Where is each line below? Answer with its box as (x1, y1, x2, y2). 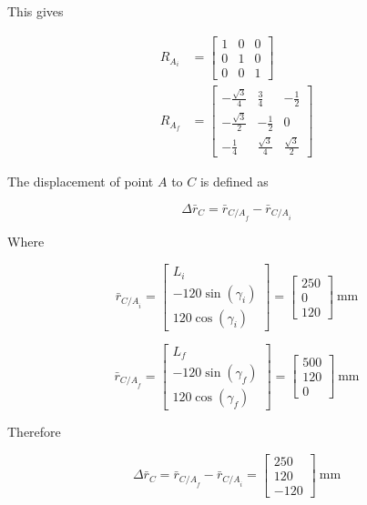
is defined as (199, 172, 269, 191)
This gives (7, 2, 64, 20)
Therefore (7, 422, 61, 441)
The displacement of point (7, 172, 154, 191)
